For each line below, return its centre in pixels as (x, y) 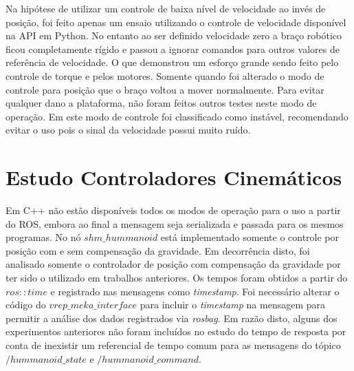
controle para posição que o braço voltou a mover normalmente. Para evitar (165, 89)
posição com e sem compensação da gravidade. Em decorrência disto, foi (158, 250)
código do (26, 305)
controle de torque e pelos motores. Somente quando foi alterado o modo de (165, 75)
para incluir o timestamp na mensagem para (232, 305)
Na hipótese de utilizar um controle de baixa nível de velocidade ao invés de (166, 8)
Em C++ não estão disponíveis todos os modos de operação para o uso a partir (173, 210)
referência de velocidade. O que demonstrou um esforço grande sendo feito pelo (172, 62)
